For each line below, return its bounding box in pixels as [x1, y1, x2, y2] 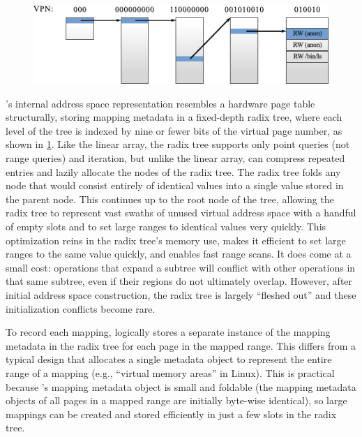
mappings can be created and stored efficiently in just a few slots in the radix [6, 406, 337, 421]
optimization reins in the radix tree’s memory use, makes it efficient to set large [6, 232, 346, 247]
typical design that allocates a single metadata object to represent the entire [6, 352, 332, 366]
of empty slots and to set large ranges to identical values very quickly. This [6, 219, 326, 234]
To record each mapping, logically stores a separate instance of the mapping [6, 325, 331, 339]
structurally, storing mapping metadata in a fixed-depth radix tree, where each [6, 110, 342, 124]
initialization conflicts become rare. [6, 301, 156, 316]
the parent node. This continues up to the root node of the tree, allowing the [6, 191, 334, 206]
